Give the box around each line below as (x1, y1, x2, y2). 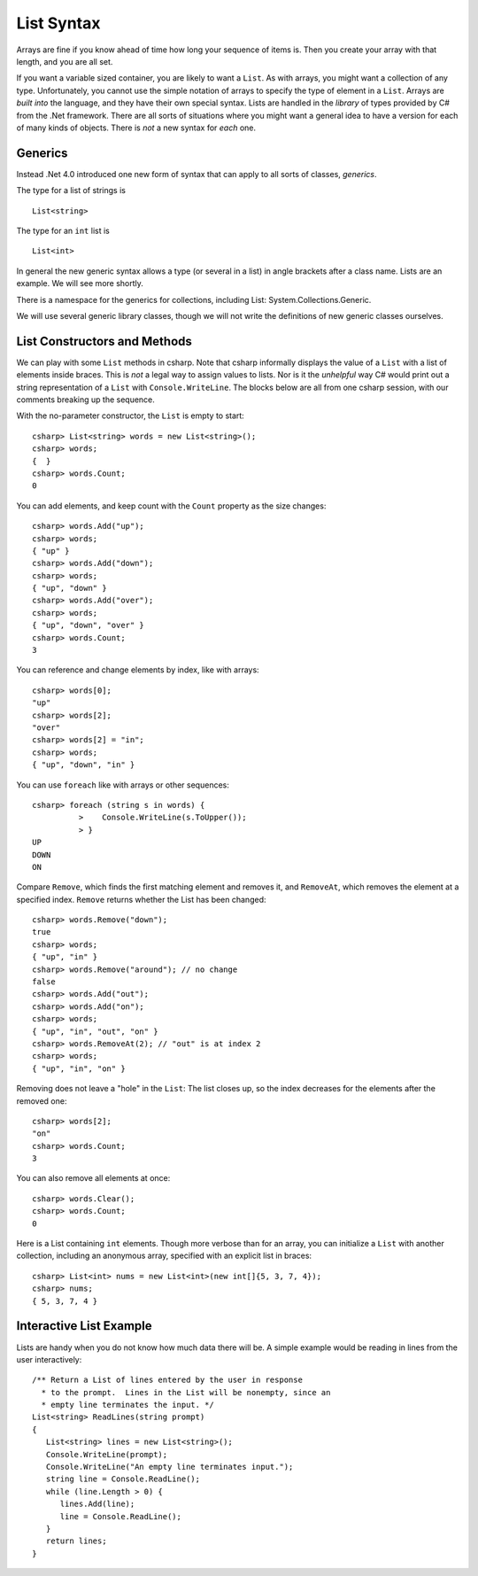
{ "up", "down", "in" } (32, 760, 135, 770)
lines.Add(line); (59, 1499, 135, 1510)
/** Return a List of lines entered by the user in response (32, 1375, 303, 1386)
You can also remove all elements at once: (16, 1173, 171, 1184)
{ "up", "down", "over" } (32, 620, 145, 631)
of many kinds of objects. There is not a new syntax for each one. (16, 122, 257, 133)
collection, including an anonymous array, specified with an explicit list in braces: (16, 1250, 312, 1262)
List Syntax (16, 13, 101, 33)
